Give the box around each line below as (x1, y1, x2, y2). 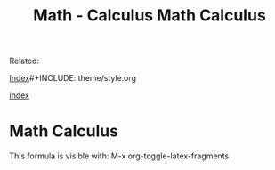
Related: (9, 55, 40, 67)
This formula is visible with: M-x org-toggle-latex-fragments (9, 150, 230, 161)
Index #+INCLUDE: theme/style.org (9, 73, 136, 84)
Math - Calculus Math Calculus (32, 5, 267, 26)
